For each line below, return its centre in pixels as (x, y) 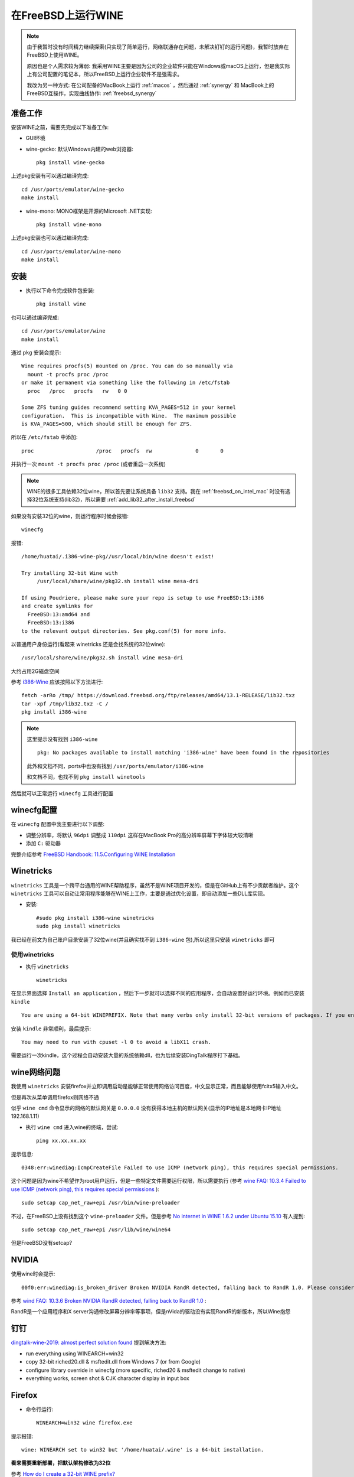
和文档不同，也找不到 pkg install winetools (86, 777)
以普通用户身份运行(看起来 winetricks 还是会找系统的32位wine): (88, 644)
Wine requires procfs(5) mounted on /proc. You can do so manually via (127, 366)
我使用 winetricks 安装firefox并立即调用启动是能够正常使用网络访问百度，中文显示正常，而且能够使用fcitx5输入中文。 (156, 1086)
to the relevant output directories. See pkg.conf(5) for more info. (124, 631)
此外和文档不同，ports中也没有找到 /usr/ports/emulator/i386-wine (115, 766)
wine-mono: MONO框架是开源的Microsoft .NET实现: (89, 211)
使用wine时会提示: (33, 1274)
